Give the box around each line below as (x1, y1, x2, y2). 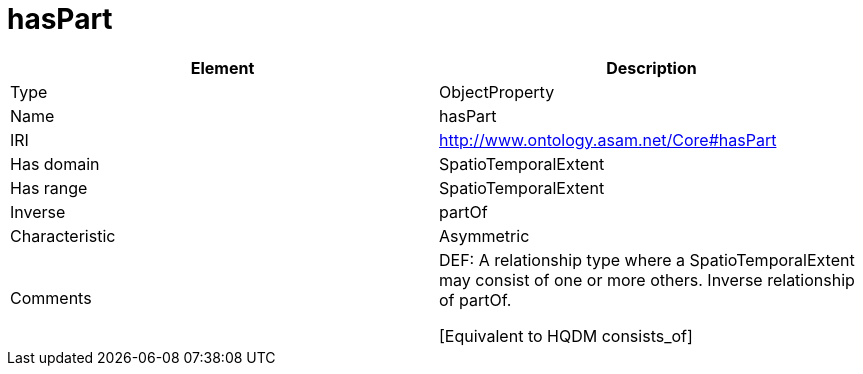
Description (606, 57, 697, 78)
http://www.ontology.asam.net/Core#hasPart (439, 129, 777, 150)
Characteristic (10, 225, 116, 246)
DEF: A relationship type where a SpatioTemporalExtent (439, 249, 855, 270)
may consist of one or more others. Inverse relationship (439, 269, 855, 290)
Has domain (10, 153, 100, 174)
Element (190, 57, 255, 78)
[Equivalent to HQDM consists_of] (439, 325, 693, 346)
